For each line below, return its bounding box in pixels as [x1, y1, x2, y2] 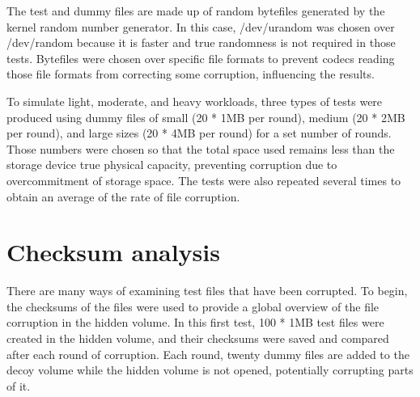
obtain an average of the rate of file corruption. [6, 188, 240, 205]
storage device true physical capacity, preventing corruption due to [6, 156, 337, 173]
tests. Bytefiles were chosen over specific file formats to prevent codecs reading [6, 49, 395, 66]
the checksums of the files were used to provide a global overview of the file [6, 298, 380, 315]
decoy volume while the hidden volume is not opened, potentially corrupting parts [6, 361, 414, 378]
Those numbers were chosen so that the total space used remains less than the [6, 140, 395, 157]
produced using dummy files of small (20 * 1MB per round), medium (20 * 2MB [6, 108, 405, 125]
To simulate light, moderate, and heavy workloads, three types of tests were [6, 92, 383, 109]
